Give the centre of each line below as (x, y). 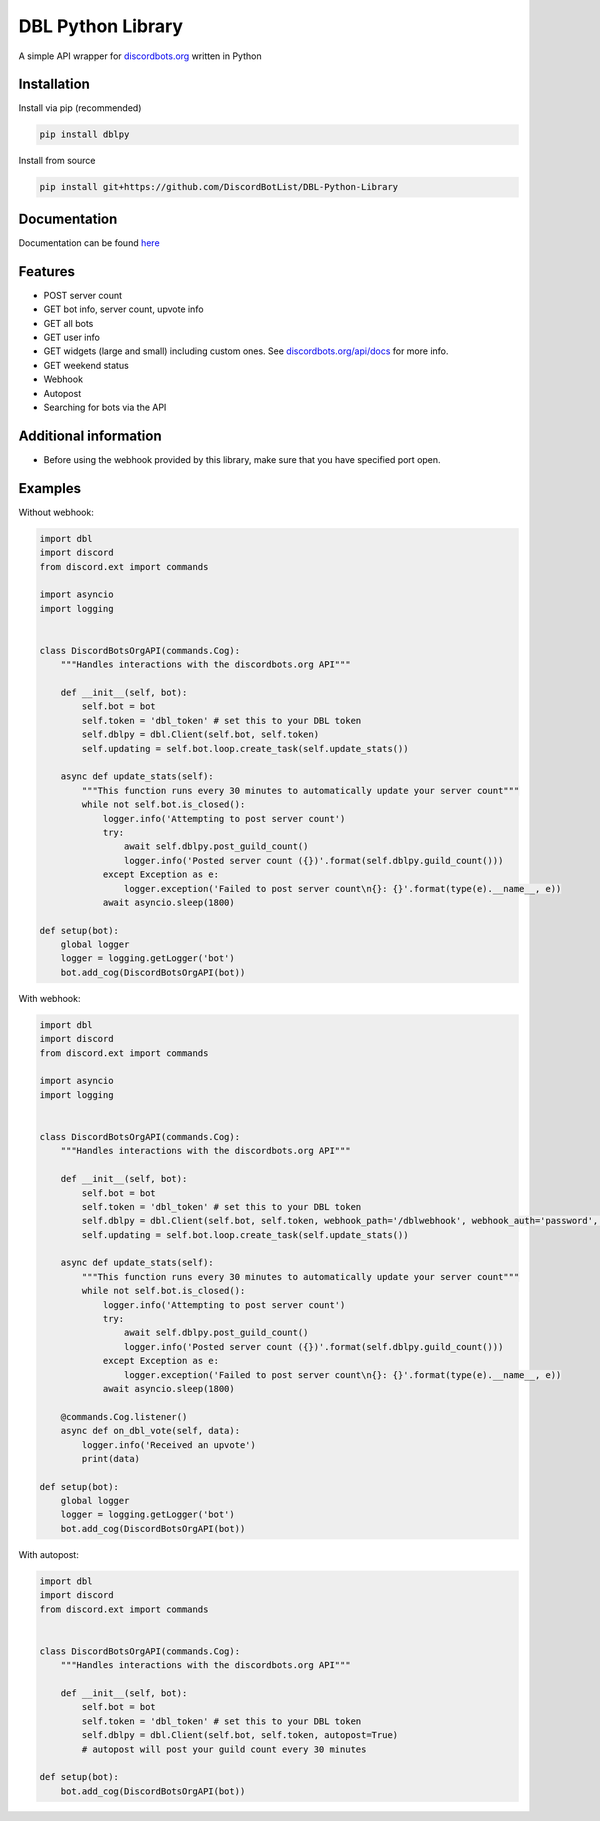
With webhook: (49, 998)
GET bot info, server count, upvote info (123, 309)
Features (46, 271)
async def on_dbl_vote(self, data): (150, 1431)
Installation (54, 84)
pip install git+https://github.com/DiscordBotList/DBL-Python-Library (219, 187)
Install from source (57, 161)
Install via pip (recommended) (80, 108)
